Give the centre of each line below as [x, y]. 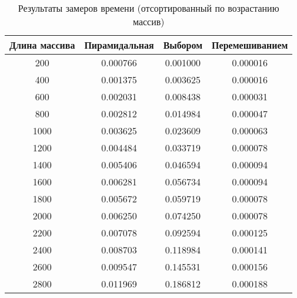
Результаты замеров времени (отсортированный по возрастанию [148, 8]
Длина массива [42, 45]
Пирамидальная [119, 45]
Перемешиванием [250, 45]
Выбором [183, 45]
